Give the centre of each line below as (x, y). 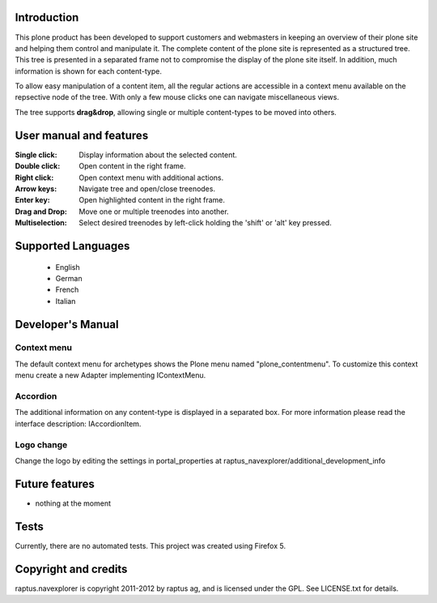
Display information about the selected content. (158, 155)
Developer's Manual (67, 324)
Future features (55, 483)
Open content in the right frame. (132, 166)
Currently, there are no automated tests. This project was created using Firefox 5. (151, 545)
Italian (66, 301)
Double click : (38, 166)
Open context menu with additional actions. (151, 177)
